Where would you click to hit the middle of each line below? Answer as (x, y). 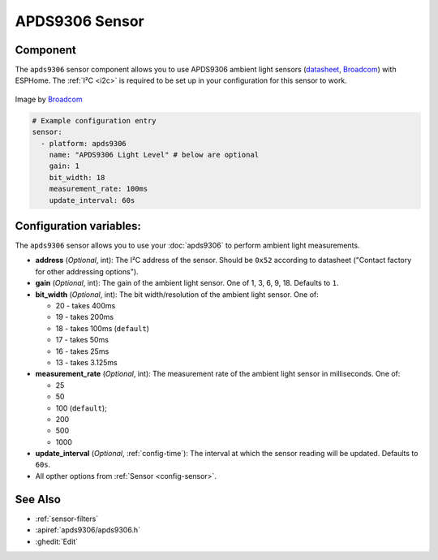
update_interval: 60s (92, 200)
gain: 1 (64, 166)
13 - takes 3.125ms (86, 362)
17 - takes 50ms (82, 340)
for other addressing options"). (87, 271)
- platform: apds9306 (84, 143)
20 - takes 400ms (86, 306)
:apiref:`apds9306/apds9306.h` (88, 530)
